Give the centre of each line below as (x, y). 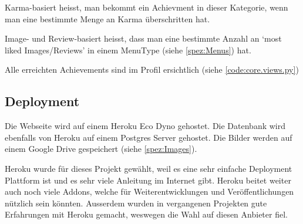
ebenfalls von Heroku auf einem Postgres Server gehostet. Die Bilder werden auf (149, 137)
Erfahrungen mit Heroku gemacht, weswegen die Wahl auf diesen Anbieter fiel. (146, 214)
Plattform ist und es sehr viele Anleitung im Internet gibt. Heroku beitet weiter (148, 180)
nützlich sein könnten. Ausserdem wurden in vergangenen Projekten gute (136, 203)
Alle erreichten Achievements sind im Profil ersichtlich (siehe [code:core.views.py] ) (152, 69)
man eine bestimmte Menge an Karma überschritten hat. (107, 18)
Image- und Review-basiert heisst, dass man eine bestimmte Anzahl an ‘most (143, 38)
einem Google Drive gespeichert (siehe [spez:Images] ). (101, 149)
